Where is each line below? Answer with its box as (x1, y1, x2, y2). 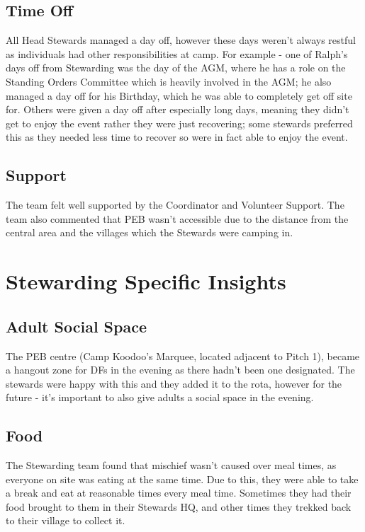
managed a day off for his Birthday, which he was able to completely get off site (6, 88, 352, 103)
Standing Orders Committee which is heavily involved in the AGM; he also (6, 74, 332, 88)
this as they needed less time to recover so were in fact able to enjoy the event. (6, 129, 348, 144)
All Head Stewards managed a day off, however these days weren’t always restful (6, 33, 356, 47)
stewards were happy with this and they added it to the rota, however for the (6, 376, 342, 391)
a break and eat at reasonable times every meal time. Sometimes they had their (6, 485, 352, 500)
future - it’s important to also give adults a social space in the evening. (6, 390, 314, 405)
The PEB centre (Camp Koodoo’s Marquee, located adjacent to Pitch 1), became (6, 348, 360, 363)
